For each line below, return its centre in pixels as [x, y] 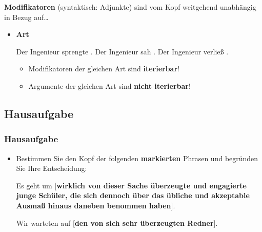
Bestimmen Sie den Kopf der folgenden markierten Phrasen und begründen [137, 158]
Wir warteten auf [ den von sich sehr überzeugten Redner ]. [117, 223]
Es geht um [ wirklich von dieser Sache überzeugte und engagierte [131, 185]
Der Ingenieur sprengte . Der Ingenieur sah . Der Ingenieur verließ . [122, 51]
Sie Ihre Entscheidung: [52, 168]
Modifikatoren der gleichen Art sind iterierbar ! [104, 69]
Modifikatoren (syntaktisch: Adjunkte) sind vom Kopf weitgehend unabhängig [130, 7]
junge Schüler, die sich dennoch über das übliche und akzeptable [133, 195]
